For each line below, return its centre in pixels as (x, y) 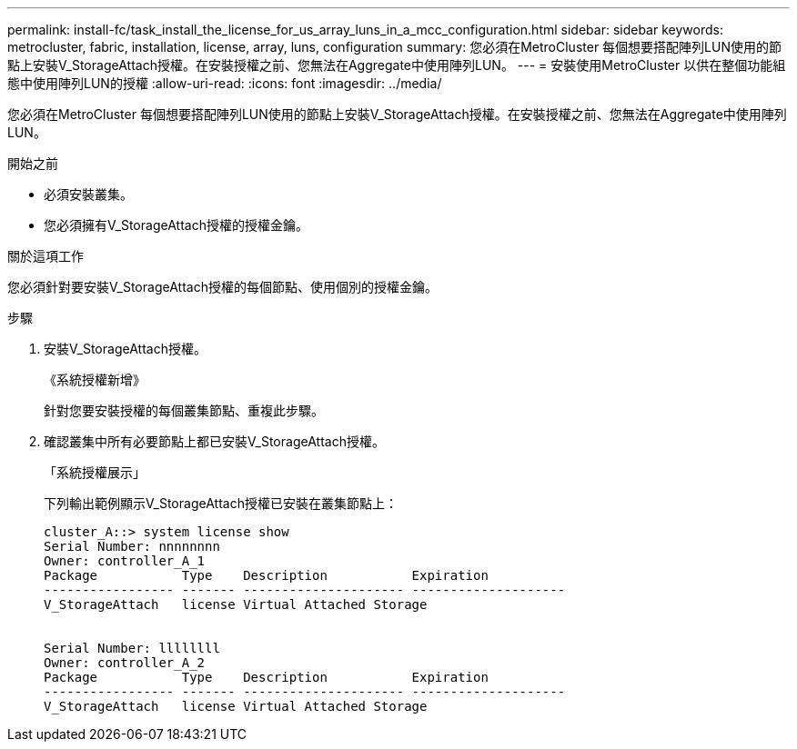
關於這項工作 (45, 256)
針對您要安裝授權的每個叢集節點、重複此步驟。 (184, 410)
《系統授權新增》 (95, 379)
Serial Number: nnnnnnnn (132, 546)
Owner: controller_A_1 (125, 561)
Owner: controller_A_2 (125, 663)
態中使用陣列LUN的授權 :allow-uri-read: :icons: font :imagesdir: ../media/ (225, 83)
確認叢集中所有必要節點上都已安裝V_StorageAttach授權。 (214, 441)
